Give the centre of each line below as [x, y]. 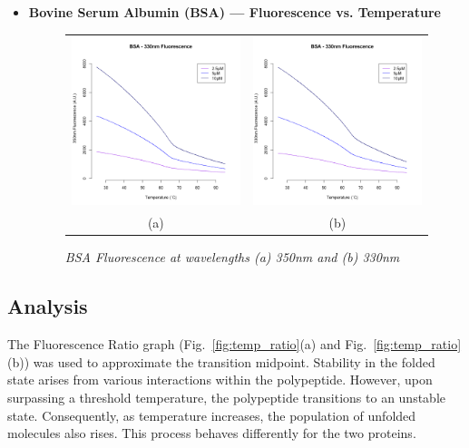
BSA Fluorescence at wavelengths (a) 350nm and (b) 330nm [232, 257]
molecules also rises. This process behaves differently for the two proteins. [212, 433]
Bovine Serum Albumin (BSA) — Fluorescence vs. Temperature [234, 12]
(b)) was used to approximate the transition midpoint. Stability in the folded [221, 361]
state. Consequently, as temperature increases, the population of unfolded [212, 415]
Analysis [48, 306]
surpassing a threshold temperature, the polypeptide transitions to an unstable [227, 397]
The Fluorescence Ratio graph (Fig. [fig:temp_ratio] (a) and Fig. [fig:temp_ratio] [234, 344]
